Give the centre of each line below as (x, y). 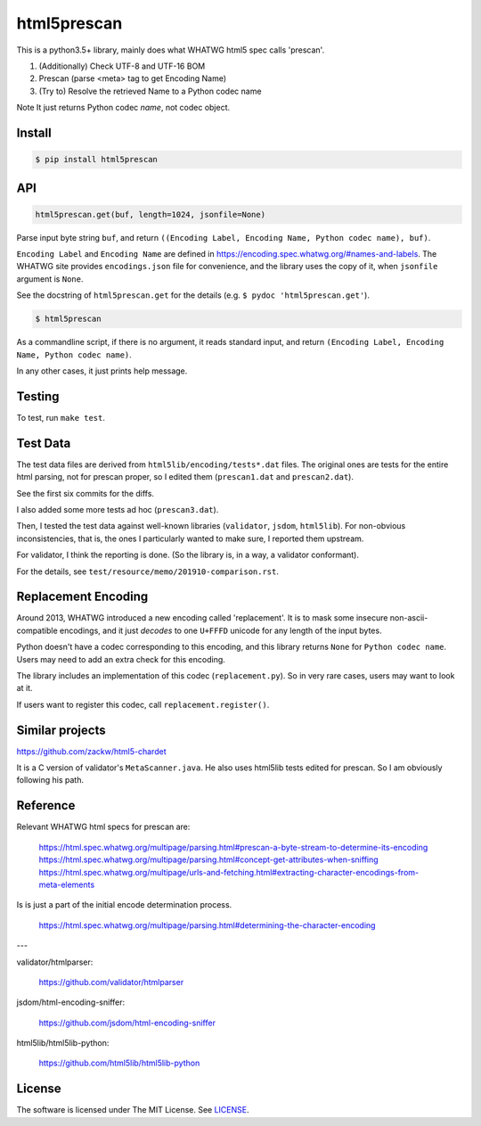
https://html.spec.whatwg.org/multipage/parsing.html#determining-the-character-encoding (207, 925)
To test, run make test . (61, 417)
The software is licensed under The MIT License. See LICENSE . (133, 1110)
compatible (37, 630)
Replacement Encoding (82, 597)
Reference (46, 805)
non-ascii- (409, 618)
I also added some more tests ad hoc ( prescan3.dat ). (118, 509)
